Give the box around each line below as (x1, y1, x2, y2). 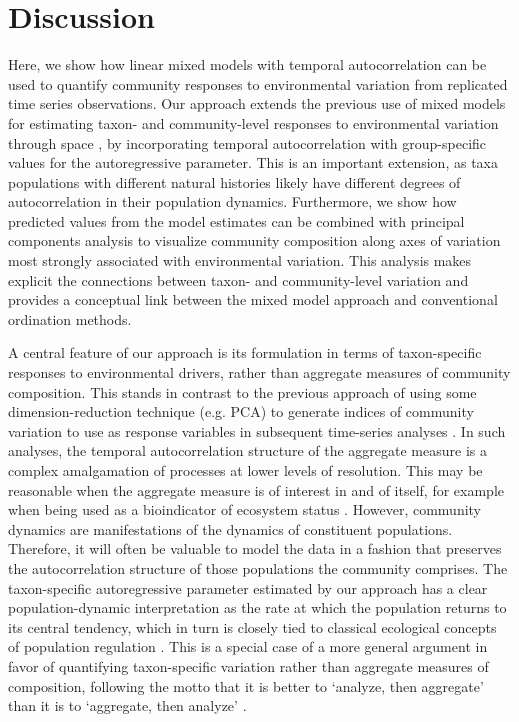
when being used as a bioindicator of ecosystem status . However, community (8, 499, 481, 520)
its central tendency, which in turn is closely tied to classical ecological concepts (8, 616, 497, 637)
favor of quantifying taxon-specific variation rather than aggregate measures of (8, 655, 489, 676)
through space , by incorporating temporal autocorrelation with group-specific (8, 132, 487, 153)
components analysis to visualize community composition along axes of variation (8, 230, 501, 251)
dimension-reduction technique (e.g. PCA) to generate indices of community (8, 401, 474, 422)
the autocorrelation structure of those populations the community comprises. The (8, 557, 508, 578)
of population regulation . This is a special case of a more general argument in (8, 636, 488, 657)
